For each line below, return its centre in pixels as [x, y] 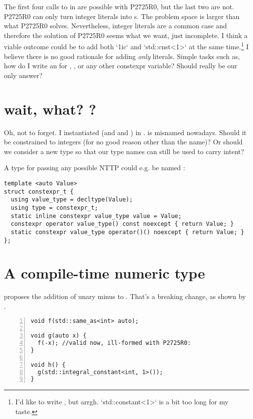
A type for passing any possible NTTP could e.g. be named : [95, 168]
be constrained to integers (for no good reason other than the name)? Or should [123, 142]
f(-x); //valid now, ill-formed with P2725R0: [114, 343]
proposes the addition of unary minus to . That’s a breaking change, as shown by [125, 296]
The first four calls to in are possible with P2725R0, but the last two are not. [119, 6]
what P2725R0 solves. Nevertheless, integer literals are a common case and [116, 26]
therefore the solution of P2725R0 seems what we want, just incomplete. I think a [126, 35]
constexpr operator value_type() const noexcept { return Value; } [122, 224]
